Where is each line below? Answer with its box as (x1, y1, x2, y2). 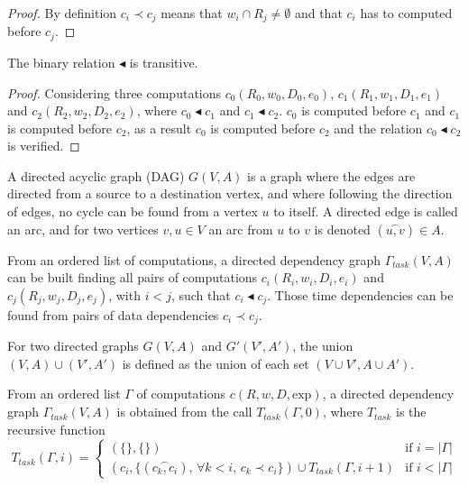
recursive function (7, 419, 106, 438)
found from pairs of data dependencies (7, 305, 219, 324)
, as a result (126, 118, 192, 137)
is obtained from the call (116, 402, 252, 421)
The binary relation (7, 52, 115, 71)
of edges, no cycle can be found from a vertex (7, 202, 258, 221)
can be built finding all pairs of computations (7, 268, 258, 287)
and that (294, 4, 343, 22)
